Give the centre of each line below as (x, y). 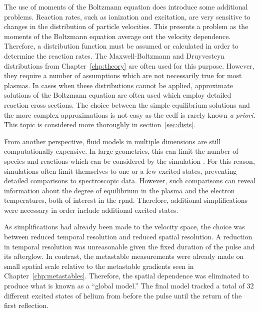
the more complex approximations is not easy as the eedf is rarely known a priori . (130, 114)
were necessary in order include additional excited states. (91, 210)
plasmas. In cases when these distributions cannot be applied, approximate (118, 85)
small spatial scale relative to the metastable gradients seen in (99, 266)
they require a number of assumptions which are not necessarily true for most (123, 75)
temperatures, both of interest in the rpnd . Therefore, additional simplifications (126, 200)
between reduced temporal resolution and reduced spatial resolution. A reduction (128, 237)
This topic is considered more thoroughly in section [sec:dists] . (100, 124)
